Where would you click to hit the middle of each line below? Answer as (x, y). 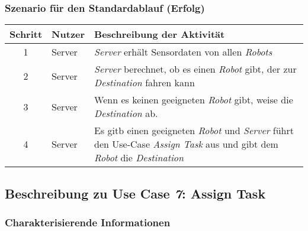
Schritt (26, 34)
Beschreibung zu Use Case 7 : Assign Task (135, 193)
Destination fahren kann (145, 83)
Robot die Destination (139, 158)
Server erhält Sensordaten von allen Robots (183, 52)
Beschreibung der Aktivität (160, 34)
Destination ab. (126, 113)
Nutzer (68, 34)
